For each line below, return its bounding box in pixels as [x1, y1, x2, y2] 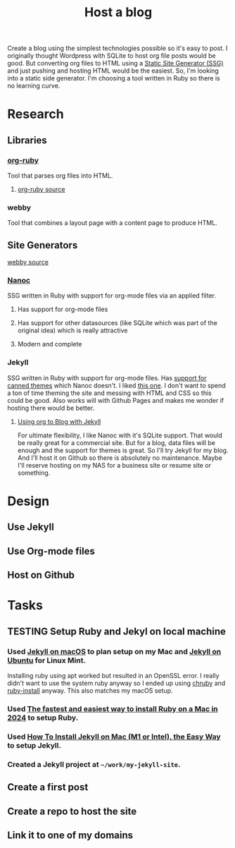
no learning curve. [7, 82, 61, 90]
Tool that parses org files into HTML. [7, 171, 113, 180]
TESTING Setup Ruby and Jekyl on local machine [7, 625, 227, 637]
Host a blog [84, 4, 153, 20]
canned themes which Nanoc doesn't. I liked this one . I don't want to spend [7, 381, 227, 389]
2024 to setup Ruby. [7, 713, 79, 722]
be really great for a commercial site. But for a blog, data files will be [17, 438, 216, 447]
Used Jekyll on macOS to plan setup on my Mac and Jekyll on [7, 646, 222, 656]
